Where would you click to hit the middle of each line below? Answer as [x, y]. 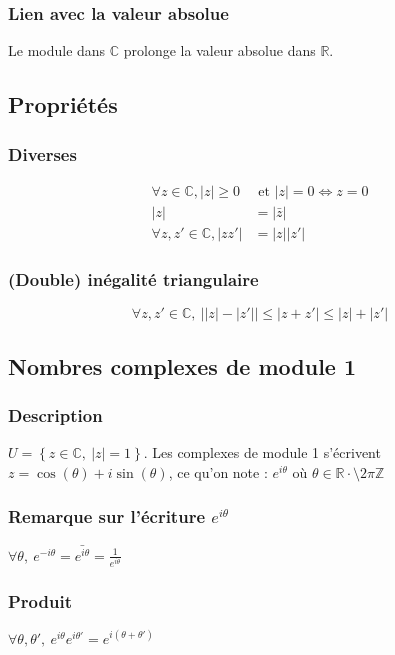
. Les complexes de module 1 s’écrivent [262, 452]
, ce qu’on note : [218, 471]
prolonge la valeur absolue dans [219, 50]
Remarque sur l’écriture [107, 516]
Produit [40, 600]
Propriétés [63, 104]
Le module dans [57, 50]
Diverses [42, 153]
